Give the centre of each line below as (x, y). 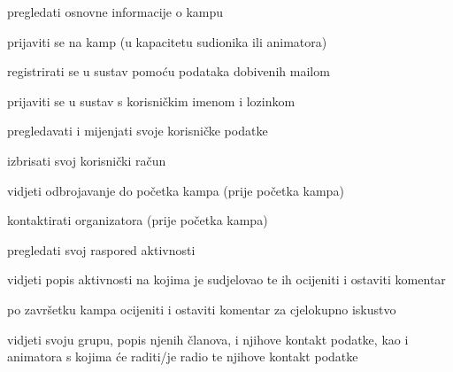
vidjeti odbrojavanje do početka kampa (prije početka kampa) (176, 190)
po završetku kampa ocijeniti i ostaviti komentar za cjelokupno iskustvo (202, 309)
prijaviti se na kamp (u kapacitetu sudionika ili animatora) (167, 41)
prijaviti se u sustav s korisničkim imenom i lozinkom (151, 101)
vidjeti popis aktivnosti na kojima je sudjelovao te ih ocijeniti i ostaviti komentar (226, 279)
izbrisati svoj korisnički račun (87, 160)
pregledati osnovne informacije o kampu (115, 12)
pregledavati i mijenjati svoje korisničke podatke (138, 131)
